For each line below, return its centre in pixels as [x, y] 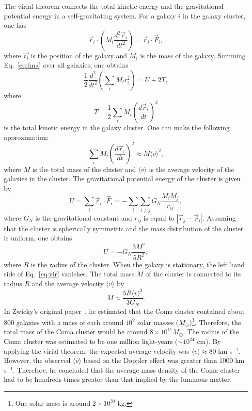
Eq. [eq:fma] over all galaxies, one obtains [66, 65]
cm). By [209, 341]
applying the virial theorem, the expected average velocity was [97, 351]
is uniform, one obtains [38, 238]
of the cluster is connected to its [193, 274]
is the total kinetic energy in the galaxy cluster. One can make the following [117, 128]
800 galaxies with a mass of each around [64, 322]
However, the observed [37, 360]
